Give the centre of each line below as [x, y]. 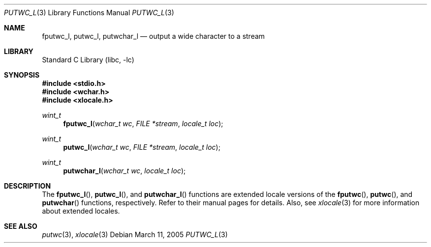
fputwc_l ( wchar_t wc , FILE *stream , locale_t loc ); [143, 123]
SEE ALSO [21, 226]
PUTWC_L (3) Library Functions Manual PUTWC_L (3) [89, 13]
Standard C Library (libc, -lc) [88, 60]
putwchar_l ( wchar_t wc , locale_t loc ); [124, 171]
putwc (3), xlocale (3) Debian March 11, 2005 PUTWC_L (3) [135, 234]
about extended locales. [81, 211]
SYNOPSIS [22, 75]
